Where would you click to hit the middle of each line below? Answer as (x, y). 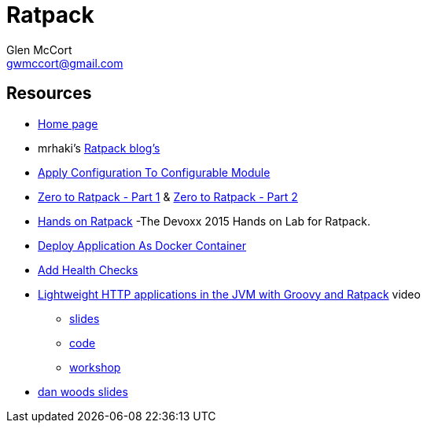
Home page (68, 123)
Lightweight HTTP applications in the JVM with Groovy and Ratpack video (229, 294)
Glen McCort (39, 49)
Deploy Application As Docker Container (142, 245)
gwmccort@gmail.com (65, 63)
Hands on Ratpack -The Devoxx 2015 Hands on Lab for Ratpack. (204, 221)
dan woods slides (83, 391)
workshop (95, 367)
